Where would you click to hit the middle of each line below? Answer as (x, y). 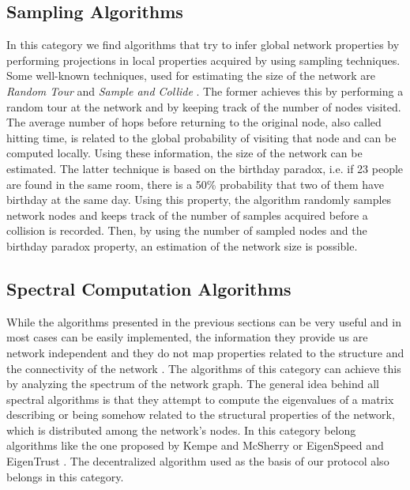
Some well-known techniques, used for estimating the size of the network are (191, 75)
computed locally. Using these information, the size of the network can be (184, 153)
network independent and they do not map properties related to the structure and (205, 352)
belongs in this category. (65, 476)
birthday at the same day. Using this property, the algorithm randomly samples (199, 200)
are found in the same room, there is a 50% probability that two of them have (195, 184)
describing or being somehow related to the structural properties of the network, (201, 415)
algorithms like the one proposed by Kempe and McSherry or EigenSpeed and (195, 445)
